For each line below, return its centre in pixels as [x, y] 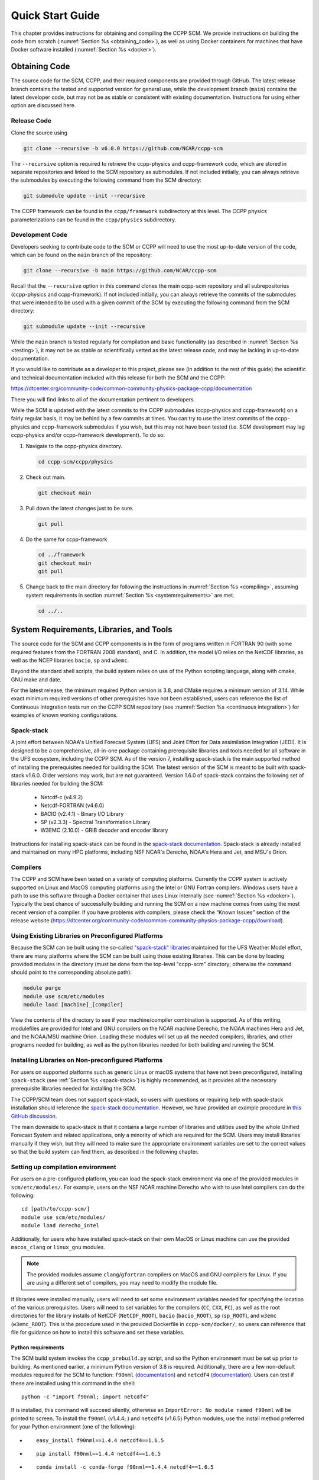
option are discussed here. [43, 105]
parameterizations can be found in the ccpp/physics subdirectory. [94, 220]
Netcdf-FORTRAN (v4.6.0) [72, 806]
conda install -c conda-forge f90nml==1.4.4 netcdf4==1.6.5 [125, 1467]
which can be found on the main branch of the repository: [82, 255]
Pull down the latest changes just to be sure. [80, 508]
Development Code [39, 235]
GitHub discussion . [34, 1116]
